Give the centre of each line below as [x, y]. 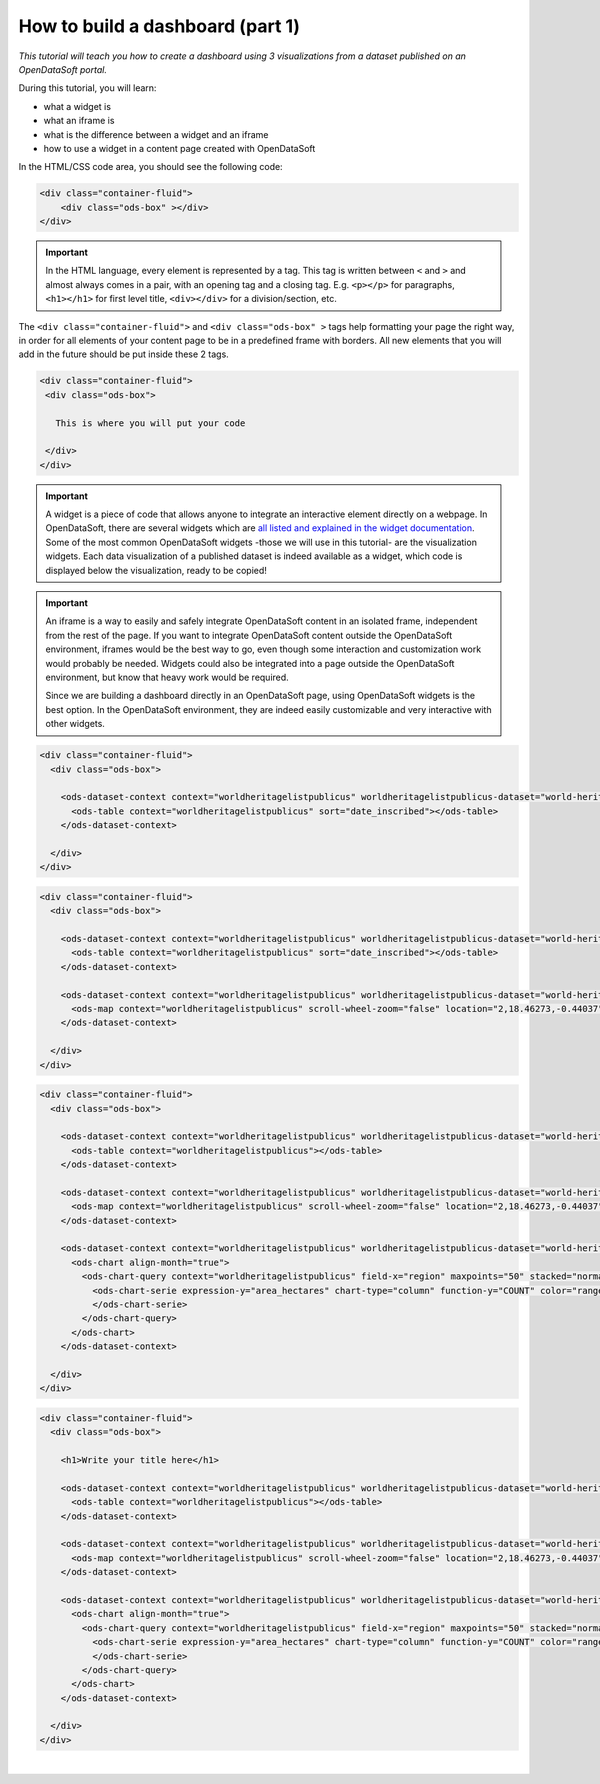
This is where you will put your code [150, 423]
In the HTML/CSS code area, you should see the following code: [151, 167]
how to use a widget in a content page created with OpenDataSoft [179, 148]
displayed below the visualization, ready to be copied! [156, 570]
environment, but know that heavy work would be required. [167, 677]
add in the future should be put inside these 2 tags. [123, 354]
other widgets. [75, 724]
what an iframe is [79, 121]
